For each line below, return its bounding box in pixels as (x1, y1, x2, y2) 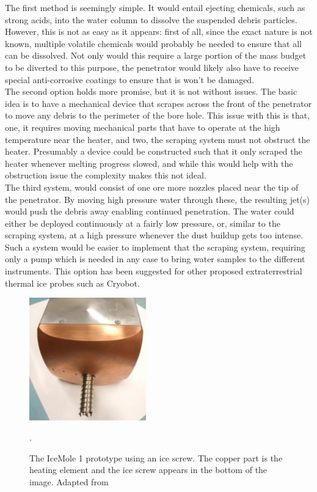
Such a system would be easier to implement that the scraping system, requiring (5, 240, 305, 253)
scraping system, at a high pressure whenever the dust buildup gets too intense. (5, 229, 304, 241)
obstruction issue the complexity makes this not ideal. (5, 169, 206, 182)
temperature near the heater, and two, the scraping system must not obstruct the (5, 133, 310, 145)
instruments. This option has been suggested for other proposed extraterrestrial (5, 265, 302, 277)
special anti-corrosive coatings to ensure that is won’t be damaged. (5, 73, 255, 86)
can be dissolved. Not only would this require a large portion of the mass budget (5, 49, 307, 62)
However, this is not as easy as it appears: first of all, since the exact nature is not (5, 25, 313, 38)
